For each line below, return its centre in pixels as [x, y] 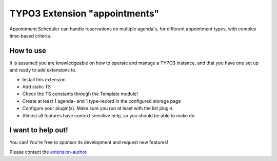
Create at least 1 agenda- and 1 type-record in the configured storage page [102, 101]
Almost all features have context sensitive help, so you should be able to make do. [109, 115]
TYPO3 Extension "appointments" [84, 13]
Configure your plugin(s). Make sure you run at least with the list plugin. [98, 109]
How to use [28, 51]
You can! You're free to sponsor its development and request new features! [89, 142]
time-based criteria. [30, 35]
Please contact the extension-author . [49, 152]
